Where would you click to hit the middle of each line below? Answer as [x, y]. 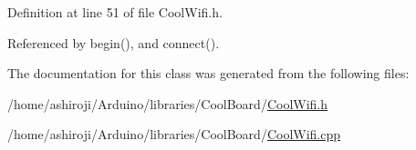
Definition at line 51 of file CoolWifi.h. [115, 12]
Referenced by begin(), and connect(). [114, 42]
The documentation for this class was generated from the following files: [208, 73]
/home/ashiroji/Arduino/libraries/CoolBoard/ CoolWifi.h [168, 103]
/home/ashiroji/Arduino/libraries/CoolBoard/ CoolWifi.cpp [174, 134]
